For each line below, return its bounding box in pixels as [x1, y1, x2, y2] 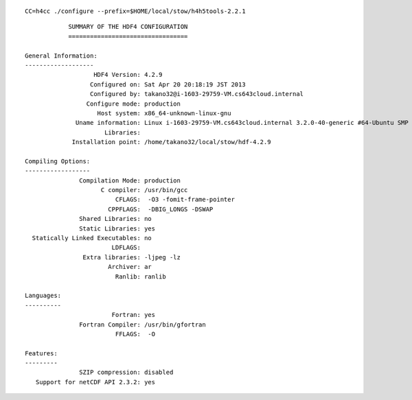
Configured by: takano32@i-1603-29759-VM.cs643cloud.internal [89, 90, 304, 98]
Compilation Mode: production [79, 176, 181, 185]
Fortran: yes [111, 311, 156, 319]
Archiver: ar [107, 263, 152, 271]
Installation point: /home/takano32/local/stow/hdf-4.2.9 [71, 138, 271, 146]
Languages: [25, 292, 62, 300]
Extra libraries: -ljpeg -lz [82, 253, 181, 261]
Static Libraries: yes [79, 224, 156, 233]
